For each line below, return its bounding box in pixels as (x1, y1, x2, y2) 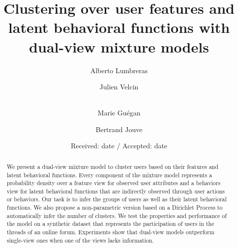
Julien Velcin (99, 82, 139, 92)
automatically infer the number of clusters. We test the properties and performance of (6, 211, 227, 220)
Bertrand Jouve (95, 124, 143, 134)
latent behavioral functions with (8, 17, 230, 37)
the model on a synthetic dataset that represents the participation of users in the (6, 220, 214, 228)
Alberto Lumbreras (90, 65, 148, 75)
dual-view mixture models (29, 36, 209, 56)
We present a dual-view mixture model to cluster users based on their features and (6, 162, 219, 170)
